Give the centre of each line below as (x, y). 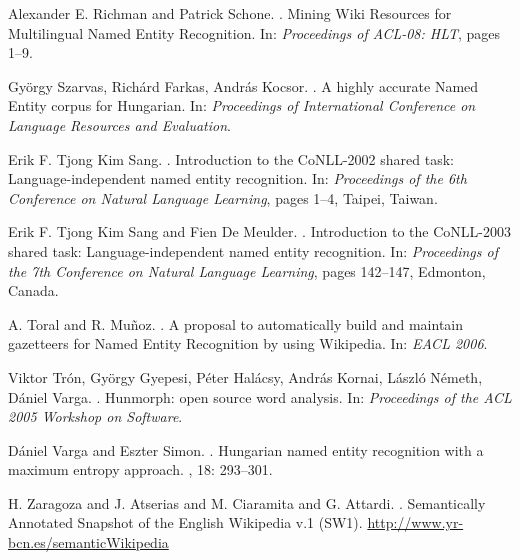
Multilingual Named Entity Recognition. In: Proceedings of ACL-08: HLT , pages (254, 32)
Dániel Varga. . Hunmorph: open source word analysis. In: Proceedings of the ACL (260, 396)
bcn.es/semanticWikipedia (88, 542)
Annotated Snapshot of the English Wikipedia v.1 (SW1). (185, 522)
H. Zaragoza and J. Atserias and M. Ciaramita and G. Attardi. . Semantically (247, 502)
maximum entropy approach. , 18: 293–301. (140, 469)
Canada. (33, 290)
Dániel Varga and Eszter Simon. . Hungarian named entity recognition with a (246, 449)
